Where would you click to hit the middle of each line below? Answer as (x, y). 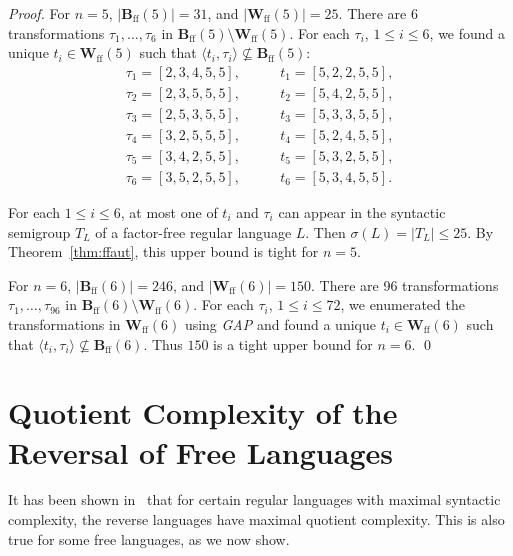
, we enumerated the (402, 304)
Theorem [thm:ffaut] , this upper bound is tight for (163, 251)
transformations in (64, 323)
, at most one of (169, 211)
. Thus (163, 343)
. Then (325, 231)
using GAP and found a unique (280, 323)
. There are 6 (378, 13)
